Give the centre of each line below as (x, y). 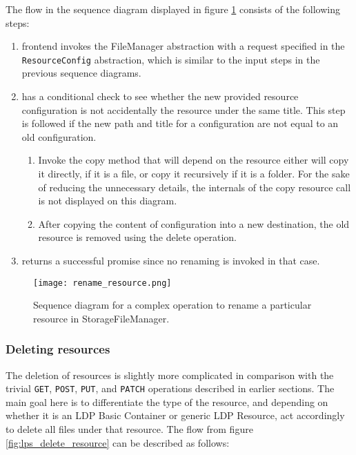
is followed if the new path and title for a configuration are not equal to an (180, 123)
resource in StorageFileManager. (101, 318)
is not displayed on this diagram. (108, 201)
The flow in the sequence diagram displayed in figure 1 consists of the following (173, 9)
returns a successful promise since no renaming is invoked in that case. (171, 260)
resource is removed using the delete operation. (137, 237)
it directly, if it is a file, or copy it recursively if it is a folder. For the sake (194, 173)
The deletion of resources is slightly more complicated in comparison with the (170, 375)
